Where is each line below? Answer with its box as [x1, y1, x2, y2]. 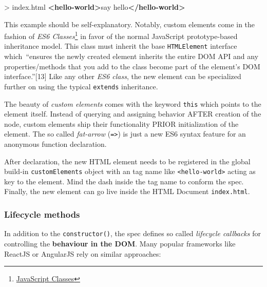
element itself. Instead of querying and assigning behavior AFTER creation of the [4, 108, 261, 119]
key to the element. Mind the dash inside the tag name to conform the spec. [4, 176, 244, 186]
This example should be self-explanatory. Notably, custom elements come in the [4, 18, 255, 29]
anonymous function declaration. [4, 139, 107, 149]
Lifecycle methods [4, 208, 80, 221]
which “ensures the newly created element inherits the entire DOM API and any [4, 51, 259, 62]
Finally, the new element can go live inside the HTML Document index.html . [4, 186, 250, 197]
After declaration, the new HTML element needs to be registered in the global [4, 156, 251, 166]
